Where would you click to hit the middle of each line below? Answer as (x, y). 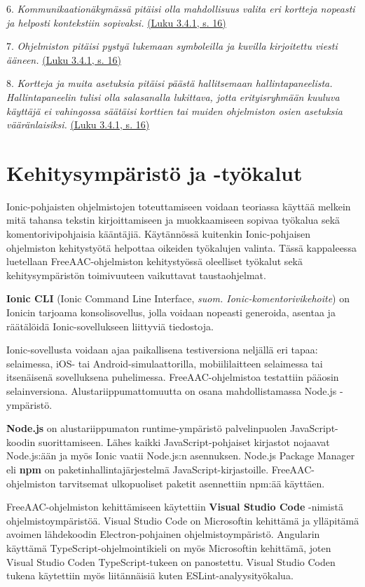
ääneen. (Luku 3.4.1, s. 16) (64, 59)
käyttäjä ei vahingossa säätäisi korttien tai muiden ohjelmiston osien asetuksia (175, 110)
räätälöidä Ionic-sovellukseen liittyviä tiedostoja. (110, 326)
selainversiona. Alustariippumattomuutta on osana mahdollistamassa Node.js (172, 391)
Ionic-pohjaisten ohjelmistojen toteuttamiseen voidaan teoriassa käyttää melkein (179, 206)
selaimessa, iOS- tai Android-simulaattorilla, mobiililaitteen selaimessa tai (165, 363)
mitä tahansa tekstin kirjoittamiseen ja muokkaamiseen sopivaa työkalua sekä (173, 220)
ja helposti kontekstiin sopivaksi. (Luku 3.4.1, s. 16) (116, 22)
